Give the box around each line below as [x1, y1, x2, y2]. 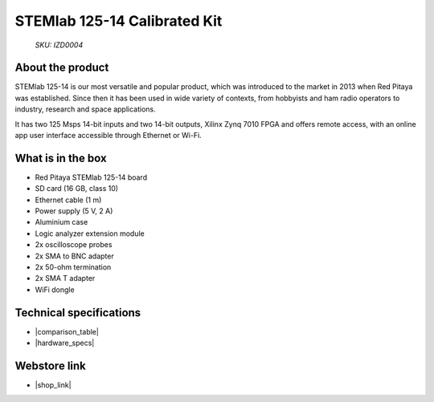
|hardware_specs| [35, 338, 95, 348]
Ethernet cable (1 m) [35, 195, 102, 205]
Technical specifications [14, 306, 141, 319]
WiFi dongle [35, 285, 76, 294]
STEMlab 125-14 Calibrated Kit [14, 12, 223, 30]
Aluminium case [35, 217, 88, 227]
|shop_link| [35, 380, 72, 390]
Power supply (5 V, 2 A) [35, 206, 113, 216]
